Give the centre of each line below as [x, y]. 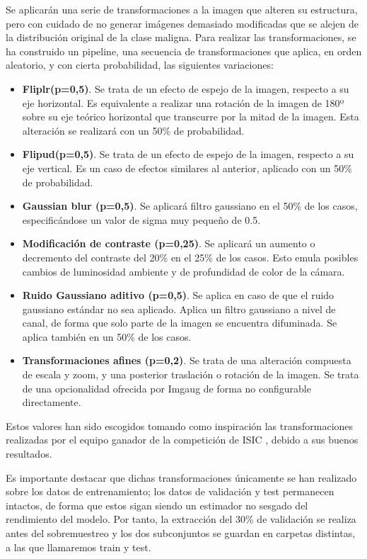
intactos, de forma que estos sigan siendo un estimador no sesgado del [157, 505]
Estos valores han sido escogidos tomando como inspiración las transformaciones [180, 425]
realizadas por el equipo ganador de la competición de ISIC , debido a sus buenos [182, 440]
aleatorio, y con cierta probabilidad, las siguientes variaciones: [140, 65]
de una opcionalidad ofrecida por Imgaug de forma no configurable [167, 388]
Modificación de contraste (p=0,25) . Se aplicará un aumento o [169, 243]
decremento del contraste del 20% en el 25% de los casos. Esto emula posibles [190, 257]
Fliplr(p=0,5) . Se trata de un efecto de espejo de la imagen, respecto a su [186, 88]
